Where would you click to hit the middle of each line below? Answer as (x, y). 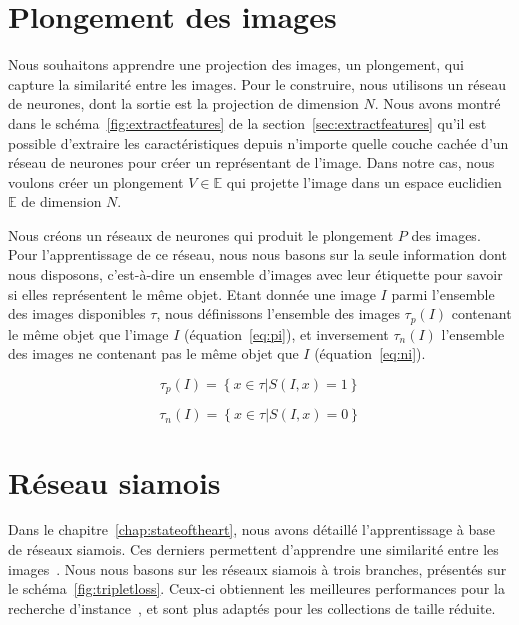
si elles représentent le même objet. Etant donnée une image (192, 293)
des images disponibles (77, 313)
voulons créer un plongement (96, 181)
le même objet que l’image (88, 333)
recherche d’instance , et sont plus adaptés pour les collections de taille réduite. (252, 607)
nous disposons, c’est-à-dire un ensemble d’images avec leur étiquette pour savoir (255, 274)
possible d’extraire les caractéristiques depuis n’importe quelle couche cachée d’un (258, 142)
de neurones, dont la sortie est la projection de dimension (183, 103)
